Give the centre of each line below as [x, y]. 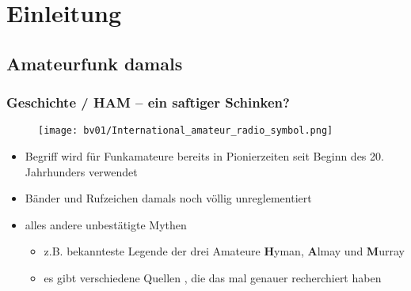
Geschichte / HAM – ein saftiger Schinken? [148, 102]
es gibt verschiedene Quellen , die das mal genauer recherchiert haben [213, 278]
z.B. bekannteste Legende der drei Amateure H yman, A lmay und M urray [224, 251]
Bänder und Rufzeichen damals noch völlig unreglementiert [168, 198]
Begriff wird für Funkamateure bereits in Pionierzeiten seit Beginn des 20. [204, 156]
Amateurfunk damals [95, 63]
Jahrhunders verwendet [81, 171]
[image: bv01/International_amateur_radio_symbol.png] [186, 131]
